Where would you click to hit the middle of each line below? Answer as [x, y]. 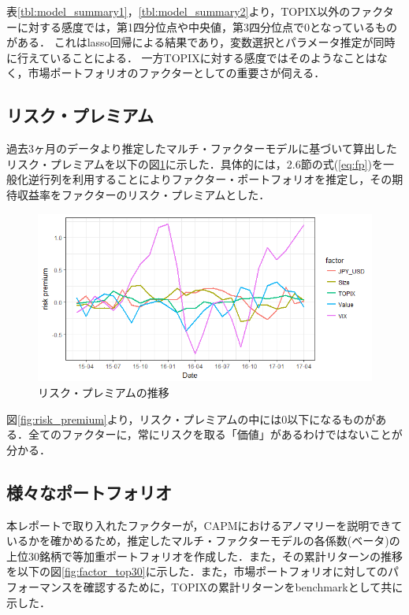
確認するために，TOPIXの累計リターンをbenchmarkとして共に [243, 587]
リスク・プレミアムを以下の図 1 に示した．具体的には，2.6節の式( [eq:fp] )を [195, 163]
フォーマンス [39, 587]
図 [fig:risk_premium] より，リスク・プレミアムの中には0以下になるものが [191, 419]
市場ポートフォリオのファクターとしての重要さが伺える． [177, 73]
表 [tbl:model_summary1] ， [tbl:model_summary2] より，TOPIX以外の [178, 11]
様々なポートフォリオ [89, 492]
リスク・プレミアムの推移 [104, 393]
